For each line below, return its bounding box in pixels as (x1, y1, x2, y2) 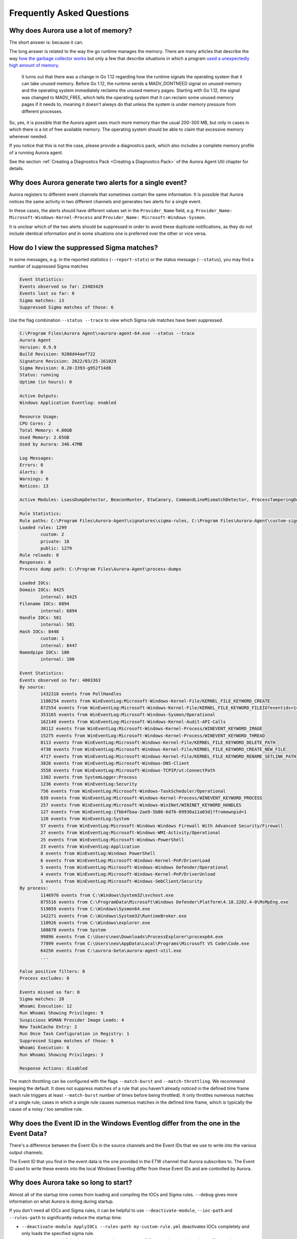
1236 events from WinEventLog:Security (40, 781, 137, 787)
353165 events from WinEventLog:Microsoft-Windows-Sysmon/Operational (40, 712, 215, 718)
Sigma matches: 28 (19, 996, 64, 1002)
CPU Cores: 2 (19, 421, 51, 426)
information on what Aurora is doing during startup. (9, 1198, 114, 1204)
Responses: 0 (19, 559, 51, 565)
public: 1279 (40, 546, 72, 551)
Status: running (19, 372, 59, 378)
